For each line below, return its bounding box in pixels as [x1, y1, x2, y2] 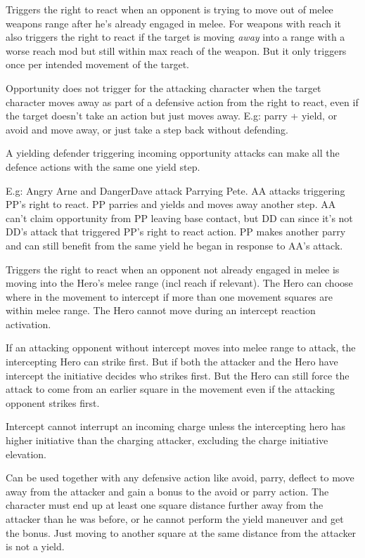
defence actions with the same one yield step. [6, 159, 200, 174]
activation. [6, 316, 51, 331]
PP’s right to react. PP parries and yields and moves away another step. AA [6, 197, 336, 212]
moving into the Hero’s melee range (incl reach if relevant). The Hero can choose [6, 275, 353, 290]
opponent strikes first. [6, 395, 100, 410]
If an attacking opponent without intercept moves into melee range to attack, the [6, 340, 356, 355]
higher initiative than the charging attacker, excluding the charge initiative [6, 433, 328, 448]
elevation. [6, 446, 46, 461]
